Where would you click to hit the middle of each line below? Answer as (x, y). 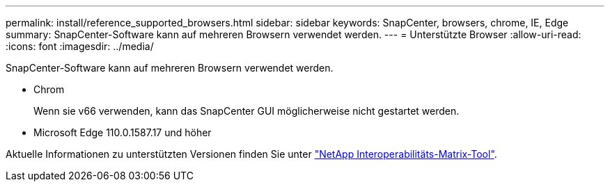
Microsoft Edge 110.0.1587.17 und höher (123, 132)
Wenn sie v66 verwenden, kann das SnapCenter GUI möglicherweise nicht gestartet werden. (247, 111)
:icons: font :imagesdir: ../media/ (80, 46)
